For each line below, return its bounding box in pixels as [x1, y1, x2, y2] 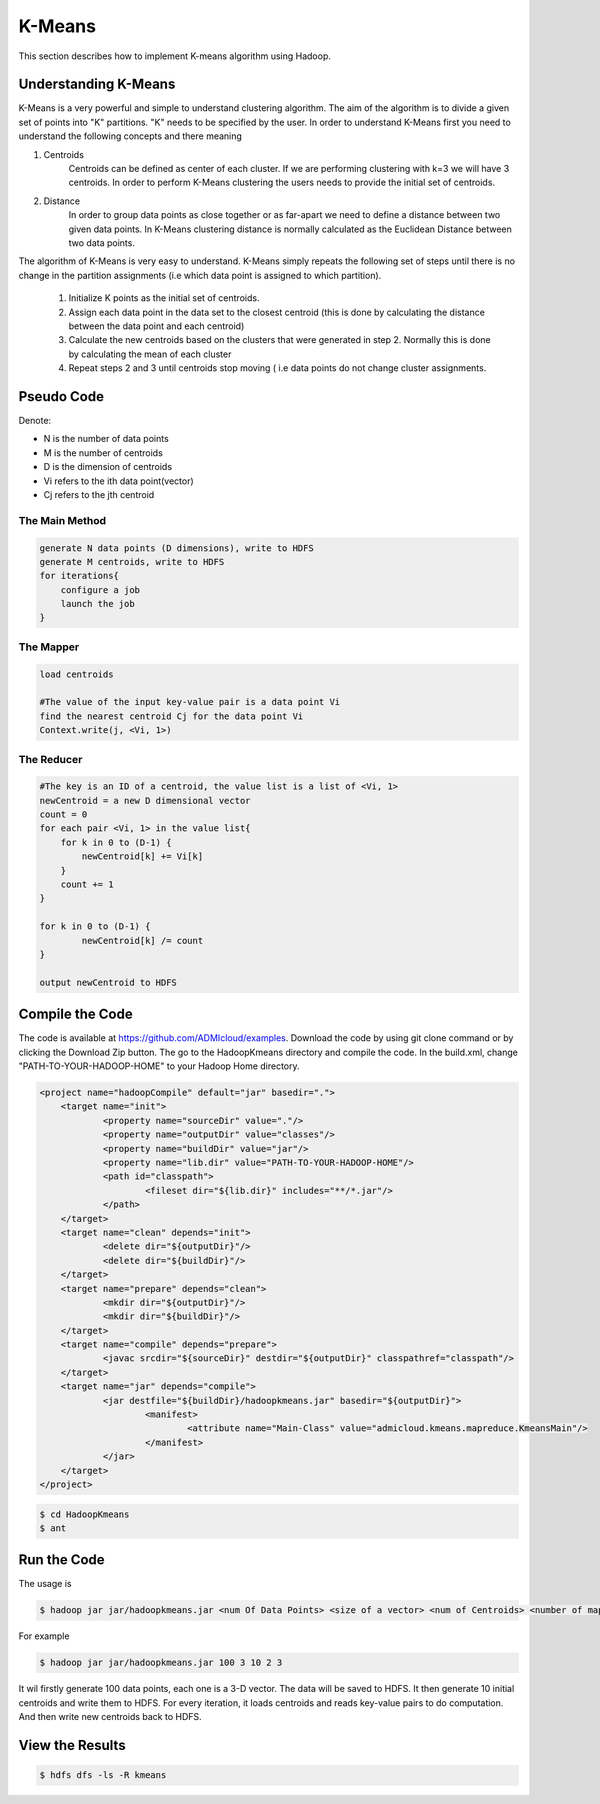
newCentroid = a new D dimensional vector [39, 795, 251, 806]
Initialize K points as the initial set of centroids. [68, 292, 260, 304]
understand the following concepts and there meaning [18, 130, 242, 142]
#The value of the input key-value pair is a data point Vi [39, 696, 341, 708]
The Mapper [18, 640, 80, 654]
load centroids [39, 668, 114, 680]
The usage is [18, 1578, 72, 1590]
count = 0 [39, 809, 88, 820]
